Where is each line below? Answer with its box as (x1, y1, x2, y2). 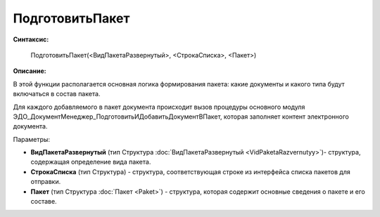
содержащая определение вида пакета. (30, 158, 151, 166)
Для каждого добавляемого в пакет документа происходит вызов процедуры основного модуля (13, 103, 305, 111)
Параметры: (13, 135, 51, 143)
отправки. (30, 178, 61, 186)
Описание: (13, 67, 47, 75)
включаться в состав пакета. (13, 90, 101, 98)
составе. (30, 197, 57, 206)
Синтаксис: (13, 35, 49, 44)
